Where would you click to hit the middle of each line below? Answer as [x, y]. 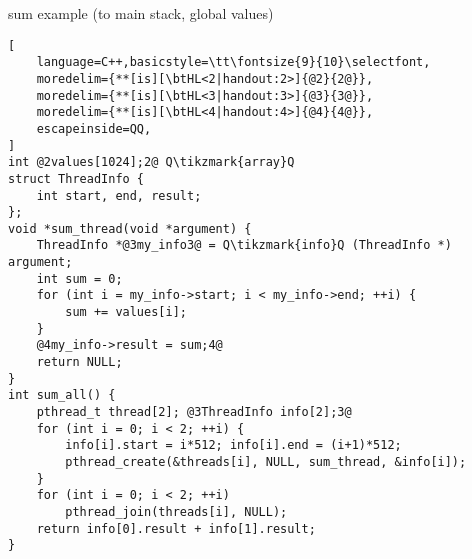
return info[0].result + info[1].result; [176, 528]
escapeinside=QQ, [94, 128]
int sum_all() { [62, 395]
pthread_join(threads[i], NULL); [176, 511]
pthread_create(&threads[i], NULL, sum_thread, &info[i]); [266, 462]
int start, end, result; [119, 195]
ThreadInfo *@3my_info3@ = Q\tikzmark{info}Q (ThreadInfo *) [244, 245]
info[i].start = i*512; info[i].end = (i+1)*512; [233, 445]
